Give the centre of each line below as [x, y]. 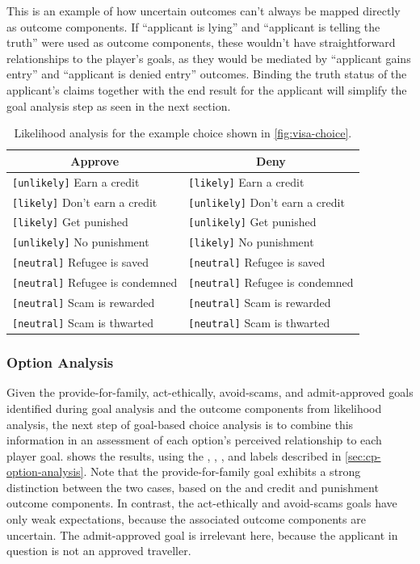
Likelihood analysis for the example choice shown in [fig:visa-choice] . [183, 133]
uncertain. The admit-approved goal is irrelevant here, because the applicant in [202, 535]
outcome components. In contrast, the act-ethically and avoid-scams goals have [202, 503]
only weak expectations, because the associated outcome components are [186, 519]
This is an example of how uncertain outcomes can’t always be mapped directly [204, 11]
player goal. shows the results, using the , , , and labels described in [174, 455]
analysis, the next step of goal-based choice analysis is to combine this [180, 424]
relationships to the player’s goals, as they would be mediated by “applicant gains [209, 58]
